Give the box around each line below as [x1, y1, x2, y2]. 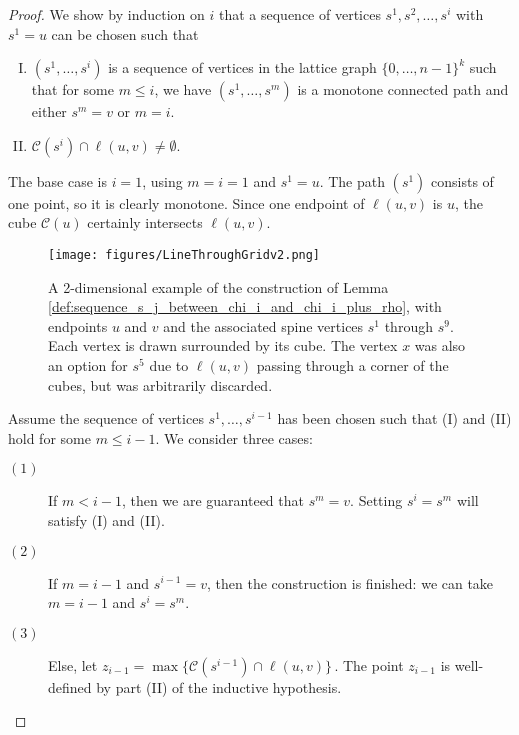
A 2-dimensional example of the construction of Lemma [48, 276, 389, 297]
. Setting [350, 490, 403, 511]
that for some [31, 79, 114, 100]
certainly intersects [87, 212, 203, 233]
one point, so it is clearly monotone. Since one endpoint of [8, 192, 365, 213]
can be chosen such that [51, 23, 199, 44]
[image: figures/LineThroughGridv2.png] [48, 247, 321, 262]
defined [48, 676, 92, 697]
